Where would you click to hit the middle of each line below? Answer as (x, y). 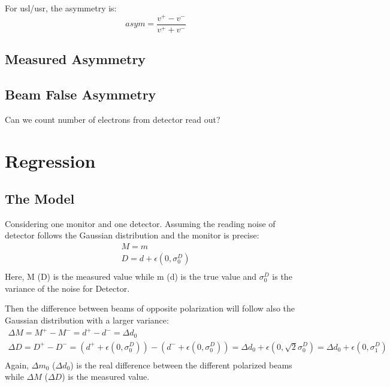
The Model (40, 199)
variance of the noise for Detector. (67, 288)
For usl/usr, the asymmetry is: (61, 8)
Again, (17, 365)
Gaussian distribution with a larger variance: (87, 320)
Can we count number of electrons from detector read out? (113, 119)
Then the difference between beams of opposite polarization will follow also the (150, 308)
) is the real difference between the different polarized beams (181, 365)
